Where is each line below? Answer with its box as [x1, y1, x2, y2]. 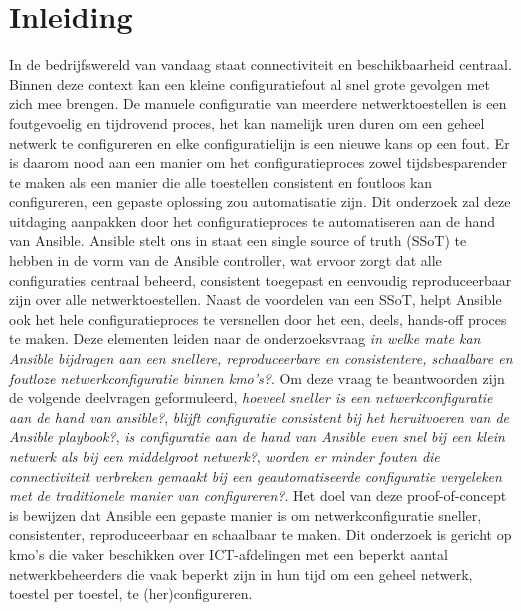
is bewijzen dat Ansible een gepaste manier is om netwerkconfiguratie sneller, [9, 504, 482, 525]
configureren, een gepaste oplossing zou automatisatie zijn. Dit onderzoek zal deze [9, 191, 511, 212]
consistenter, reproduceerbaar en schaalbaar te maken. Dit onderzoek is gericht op [9, 524, 512, 545]
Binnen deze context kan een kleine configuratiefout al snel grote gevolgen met [9, 73, 490, 94]
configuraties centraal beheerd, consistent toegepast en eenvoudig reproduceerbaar [9, 269, 512, 290]
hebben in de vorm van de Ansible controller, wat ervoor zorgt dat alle [9, 250, 442, 271]
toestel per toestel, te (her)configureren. [9, 583, 253, 604]
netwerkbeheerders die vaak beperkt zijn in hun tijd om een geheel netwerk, [9, 563, 473, 584]
